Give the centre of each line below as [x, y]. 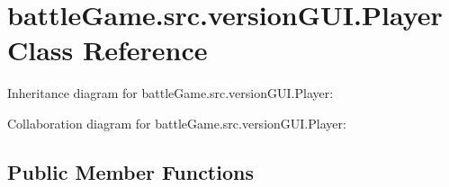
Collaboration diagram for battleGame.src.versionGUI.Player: [177, 123]
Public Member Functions [130, 171]
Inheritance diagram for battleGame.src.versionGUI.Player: [171, 93]
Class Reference [108, 50]
